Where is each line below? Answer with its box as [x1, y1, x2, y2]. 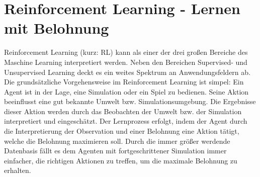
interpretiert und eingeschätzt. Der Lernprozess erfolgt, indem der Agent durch [4, 116, 247, 126]
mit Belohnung [4, 18, 109, 38]
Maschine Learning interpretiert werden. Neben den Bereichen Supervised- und [4, 56, 247, 67]
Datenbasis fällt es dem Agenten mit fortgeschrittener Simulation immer [4, 145, 227, 156]
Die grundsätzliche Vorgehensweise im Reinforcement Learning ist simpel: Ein [4, 76, 244, 87]
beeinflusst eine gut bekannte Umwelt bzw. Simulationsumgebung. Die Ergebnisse [4, 96, 256, 107]
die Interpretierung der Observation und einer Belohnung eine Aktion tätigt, [4, 126, 239, 136]
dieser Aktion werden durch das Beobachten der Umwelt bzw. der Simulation [4, 106, 242, 116]
